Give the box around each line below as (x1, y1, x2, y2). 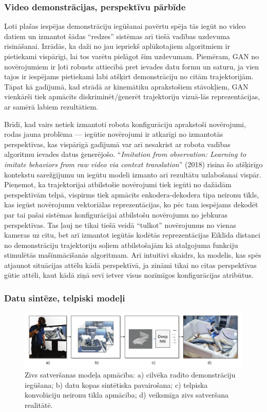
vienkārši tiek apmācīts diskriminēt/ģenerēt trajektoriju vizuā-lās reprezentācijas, (4, 91, 260, 102)
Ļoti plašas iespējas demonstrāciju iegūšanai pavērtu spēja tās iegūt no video (4, 21, 246, 31)
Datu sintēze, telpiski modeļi (4, 291, 125, 304)
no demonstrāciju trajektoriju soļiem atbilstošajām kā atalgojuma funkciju (4, 239, 238, 250)
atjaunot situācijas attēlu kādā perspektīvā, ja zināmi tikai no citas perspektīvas (4, 259, 257, 270)
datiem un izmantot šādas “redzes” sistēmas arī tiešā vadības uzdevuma (4, 30, 230, 41)
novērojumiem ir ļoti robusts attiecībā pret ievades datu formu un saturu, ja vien (4, 61, 259, 71)
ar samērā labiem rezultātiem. (4, 101, 98, 112)
